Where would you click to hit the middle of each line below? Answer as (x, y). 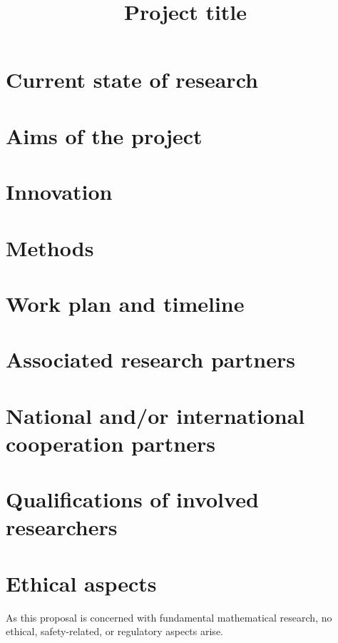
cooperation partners (111, 443)
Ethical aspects (81, 583)
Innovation (59, 192)
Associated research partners (150, 359)
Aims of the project (104, 135)
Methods (50, 247)
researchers (62, 527)
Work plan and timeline (125, 303)
